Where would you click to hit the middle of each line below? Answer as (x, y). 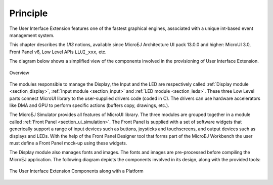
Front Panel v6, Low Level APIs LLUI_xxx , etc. (58, 52)
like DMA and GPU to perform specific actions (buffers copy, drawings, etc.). (89, 105)
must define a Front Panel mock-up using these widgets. (68, 143)
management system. (32, 35)
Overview (19, 72)
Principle (29, 13)
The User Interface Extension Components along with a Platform (76, 171)
